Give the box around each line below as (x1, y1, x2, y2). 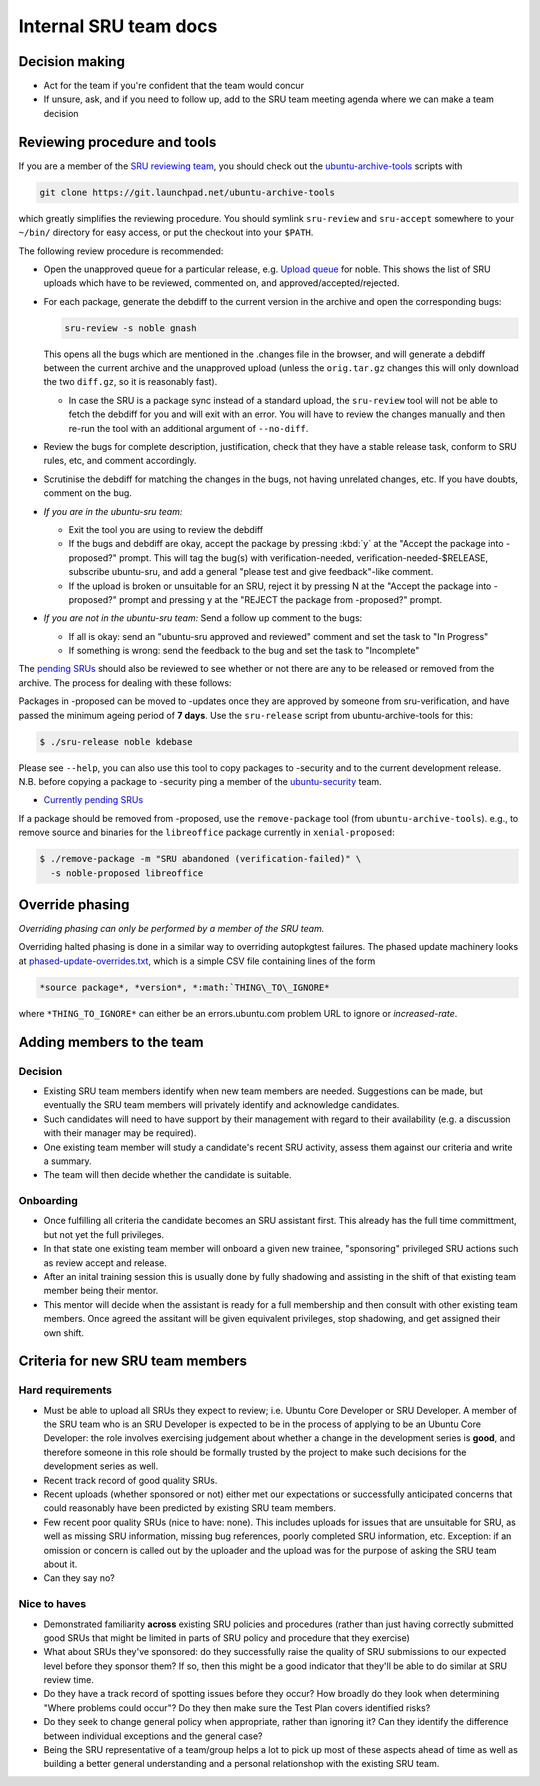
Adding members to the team (18, 1033, 204, 1050)
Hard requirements (18, 1383, 113, 1397)
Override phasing (18, 896, 130, 913)
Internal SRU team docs (18, 15, 218, 37)
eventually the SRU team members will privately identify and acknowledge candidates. (43, 1099, 400, 1111)
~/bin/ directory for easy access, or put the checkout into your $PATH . (18, 226, 314, 239)
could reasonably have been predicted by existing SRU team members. (43, 1502, 337, 1514)
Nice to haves (18, 1597, 87, 1611)
